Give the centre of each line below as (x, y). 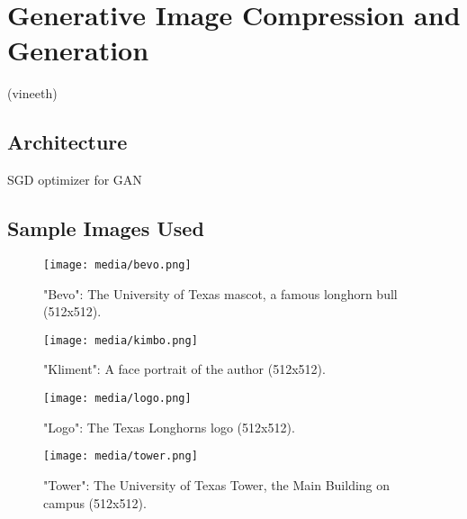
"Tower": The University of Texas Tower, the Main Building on (217, 484)
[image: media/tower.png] (121, 456)
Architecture (67, 142)
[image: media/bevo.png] (117, 264)
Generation (78, 50)
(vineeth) (32, 93)
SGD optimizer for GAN (75, 180)
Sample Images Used (106, 228)
